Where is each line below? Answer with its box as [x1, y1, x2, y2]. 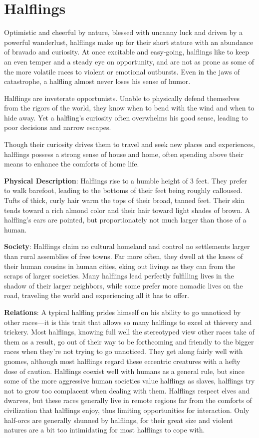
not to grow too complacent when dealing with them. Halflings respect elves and [4, 385, 250, 395]
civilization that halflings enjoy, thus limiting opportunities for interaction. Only [4, 404, 250, 415]
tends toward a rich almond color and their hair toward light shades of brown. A [4, 204, 251, 215]
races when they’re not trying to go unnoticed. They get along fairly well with [4, 346, 243, 356]
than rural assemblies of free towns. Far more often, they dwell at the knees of [4, 251, 243, 261]
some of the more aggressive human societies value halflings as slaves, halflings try [4, 375, 255, 386]
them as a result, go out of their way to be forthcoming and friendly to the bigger [4, 336, 254, 346]
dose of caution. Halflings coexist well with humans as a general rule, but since [4, 365, 245, 376]
